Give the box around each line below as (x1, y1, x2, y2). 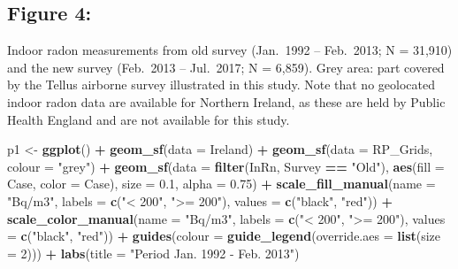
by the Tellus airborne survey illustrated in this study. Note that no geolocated (7, 75, 435, 94)
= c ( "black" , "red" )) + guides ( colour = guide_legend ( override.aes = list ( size (7, 227, 441, 245)
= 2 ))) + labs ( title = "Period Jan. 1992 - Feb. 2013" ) (7, 243, 300, 262)
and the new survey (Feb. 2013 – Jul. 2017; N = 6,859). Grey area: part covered (7, 58, 445, 76)
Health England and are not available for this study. (7, 110, 290, 128)
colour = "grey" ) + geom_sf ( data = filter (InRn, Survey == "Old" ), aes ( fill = (7, 157, 445, 175)
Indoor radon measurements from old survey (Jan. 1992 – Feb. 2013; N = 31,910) (7, 41, 453, 59)
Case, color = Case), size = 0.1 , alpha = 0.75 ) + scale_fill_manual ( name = (7, 174, 436, 193)
